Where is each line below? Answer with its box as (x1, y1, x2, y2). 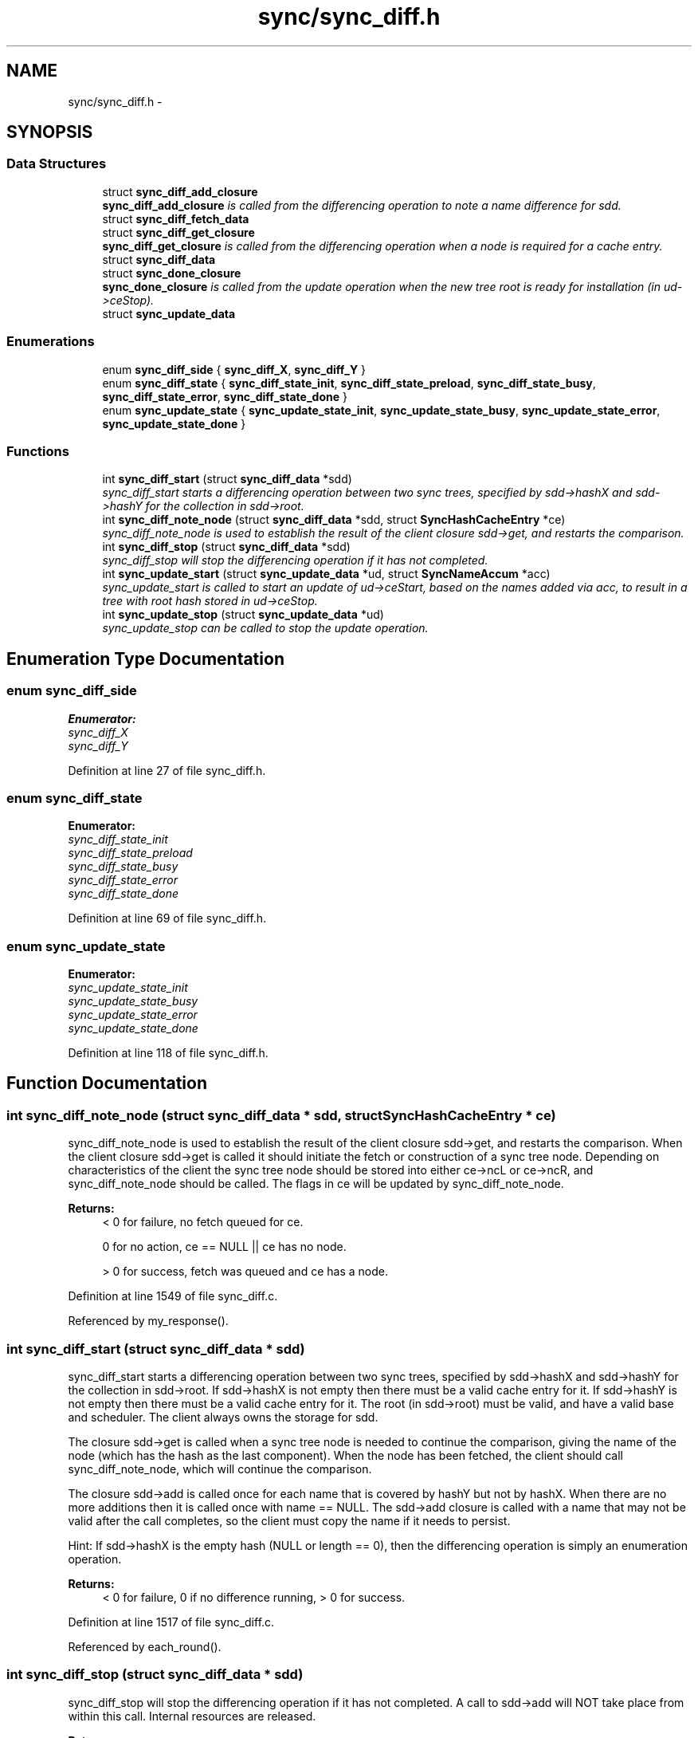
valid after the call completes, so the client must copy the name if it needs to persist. (68, 1514, 511, 1528)
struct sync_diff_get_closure (102, 225, 255, 239)
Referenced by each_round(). (68, 1640, 222, 1653)
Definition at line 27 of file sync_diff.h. (68, 763, 266, 777)
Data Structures (6, 155, 107, 172)
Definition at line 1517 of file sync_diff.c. (68, 1615, 275, 1629)
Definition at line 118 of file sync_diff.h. (68, 1046, 269, 1060)
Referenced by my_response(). (68, 1314, 229, 1328)
